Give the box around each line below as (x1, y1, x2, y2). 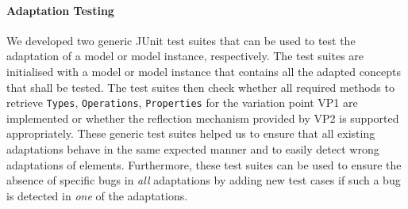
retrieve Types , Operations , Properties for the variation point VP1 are (6, 94, 358, 111)
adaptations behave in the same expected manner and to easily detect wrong (6, 141, 379, 158)
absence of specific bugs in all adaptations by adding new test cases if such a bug (6, 172, 401, 188)
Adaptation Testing (6, 2, 114, 18)
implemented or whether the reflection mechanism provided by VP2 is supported (6, 109, 399, 126)
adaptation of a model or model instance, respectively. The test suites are (6, 47, 364, 64)
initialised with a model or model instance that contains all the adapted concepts (6, 63, 401, 79)
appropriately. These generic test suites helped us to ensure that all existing (6, 125, 375, 142)
